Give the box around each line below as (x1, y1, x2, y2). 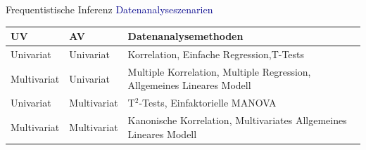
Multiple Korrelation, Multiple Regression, (127, 64, 311, 79)
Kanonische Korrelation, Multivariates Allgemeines (127, 113, 347, 128)
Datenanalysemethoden (127, 29, 244, 43)
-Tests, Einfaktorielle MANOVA (139, 95, 277, 110)
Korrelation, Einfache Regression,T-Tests (127, 46, 305, 61)
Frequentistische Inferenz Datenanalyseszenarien (6, 2, 213, 16)
